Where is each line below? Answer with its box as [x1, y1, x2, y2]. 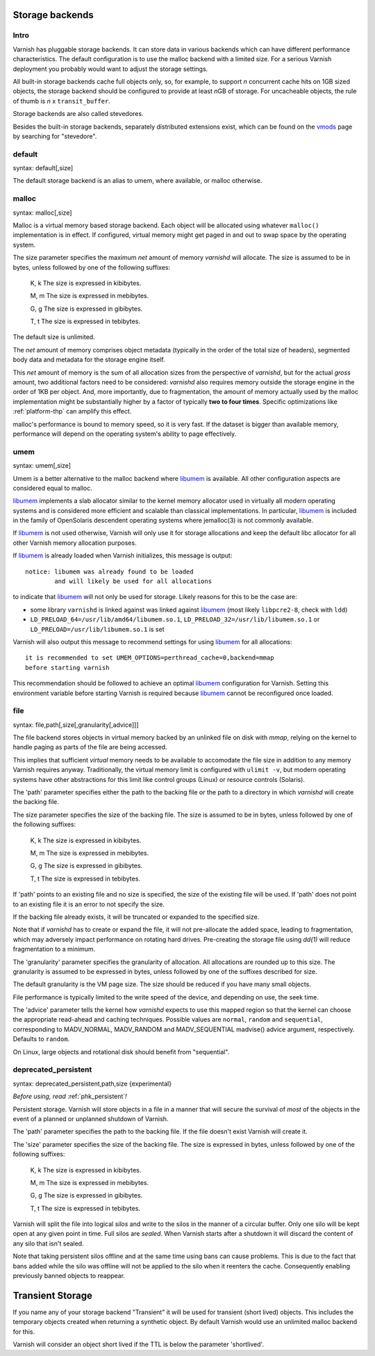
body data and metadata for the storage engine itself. [12, 355, 166, 364]
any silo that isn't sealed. [12, 1239, 84, 1248]
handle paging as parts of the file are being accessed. [12, 743, 167, 751]
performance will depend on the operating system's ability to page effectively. [12, 430, 237, 438]
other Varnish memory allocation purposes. [12, 539, 137, 547]
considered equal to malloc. [12, 484, 93, 492]
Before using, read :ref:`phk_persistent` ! [12, 1092, 128, 1101]
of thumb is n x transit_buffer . [12, 97, 111, 105]
